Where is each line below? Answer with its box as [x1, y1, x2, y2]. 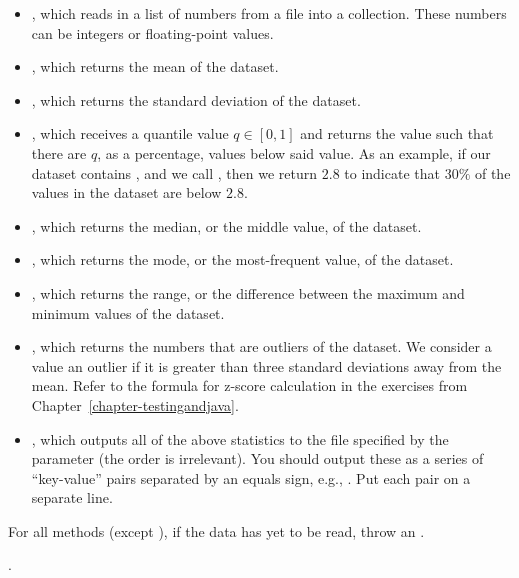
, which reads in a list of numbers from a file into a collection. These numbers [31, 3, 507, 23]
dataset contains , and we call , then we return [31, 162, 318, 183]
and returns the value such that [300, 123, 494, 144]
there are [31, 142, 87, 163]
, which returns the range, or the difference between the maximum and [31, 282, 465, 303]
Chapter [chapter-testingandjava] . [31, 394, 239, 415]
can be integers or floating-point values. [31, 22, 274, 43]
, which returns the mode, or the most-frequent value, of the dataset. [31, 249, 454, 270]
